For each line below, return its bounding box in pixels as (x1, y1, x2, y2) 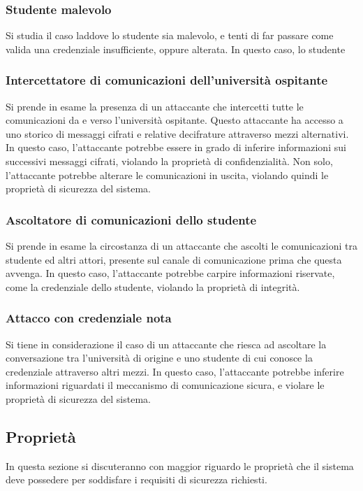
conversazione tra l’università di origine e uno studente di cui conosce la (6, 350, 313, 365)
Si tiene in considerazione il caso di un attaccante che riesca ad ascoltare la (6, 336, 327, 351)
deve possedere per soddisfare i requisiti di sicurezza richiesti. (6, 472, 267, 487)
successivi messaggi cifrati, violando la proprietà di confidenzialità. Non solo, (6, 154, 333, 168)
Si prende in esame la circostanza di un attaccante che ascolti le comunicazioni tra (6, 239, 357, 252)
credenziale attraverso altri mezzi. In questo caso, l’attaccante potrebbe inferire (6, 364, 344, 378)
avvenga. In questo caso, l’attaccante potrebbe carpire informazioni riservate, (6, 266, 335, 280)
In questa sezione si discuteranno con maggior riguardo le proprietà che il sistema (6, 458, 354, 473)
